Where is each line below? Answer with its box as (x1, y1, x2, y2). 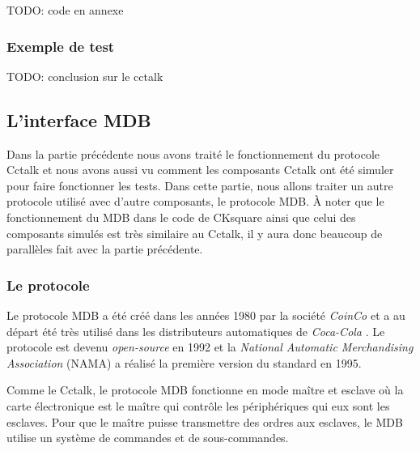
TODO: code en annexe (6, 2, 124, 18)
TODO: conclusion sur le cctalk (6, 67, 163, 84)
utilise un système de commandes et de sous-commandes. (6, 429, 289, 446)
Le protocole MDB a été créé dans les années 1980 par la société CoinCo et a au (6, 306, 405, 323)
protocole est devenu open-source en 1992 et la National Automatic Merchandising (6, 338, 414, 355)
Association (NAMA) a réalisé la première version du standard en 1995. (6, 354, 362, 371)
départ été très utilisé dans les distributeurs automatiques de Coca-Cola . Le (6, 322, 385, 339)
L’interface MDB (6, 107, 151, 132)
